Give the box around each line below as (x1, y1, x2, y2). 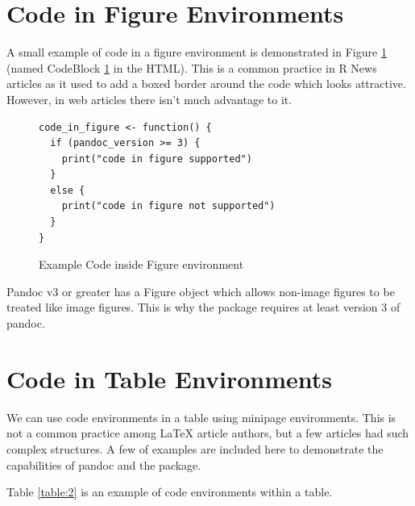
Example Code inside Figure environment (39, 256, 244, 273)
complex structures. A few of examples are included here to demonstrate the (6, 440, 384, 457)
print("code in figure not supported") (61, 200, 276, 212)
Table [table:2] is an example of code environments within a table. (6, 483, 333, 500)
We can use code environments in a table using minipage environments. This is (6, 408, 396, 425)
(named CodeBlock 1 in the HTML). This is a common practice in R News (6, 59, 377, 76)
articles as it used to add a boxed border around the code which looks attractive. (6, 75, 406, 92)
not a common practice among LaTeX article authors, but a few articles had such (6, 424, 409, 441)
